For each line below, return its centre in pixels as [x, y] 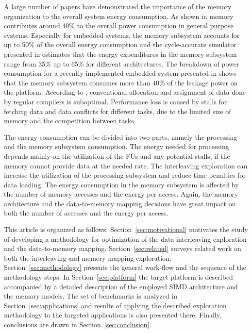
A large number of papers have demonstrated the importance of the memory [118, 6]
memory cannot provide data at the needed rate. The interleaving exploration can [126, 165]
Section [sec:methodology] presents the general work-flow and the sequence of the [125, 267]
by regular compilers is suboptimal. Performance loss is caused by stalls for [116, 101]
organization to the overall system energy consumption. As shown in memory [119, 16]
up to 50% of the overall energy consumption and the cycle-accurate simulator [120, 44]
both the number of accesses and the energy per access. [86, 213]
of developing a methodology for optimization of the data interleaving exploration [125, 239]
